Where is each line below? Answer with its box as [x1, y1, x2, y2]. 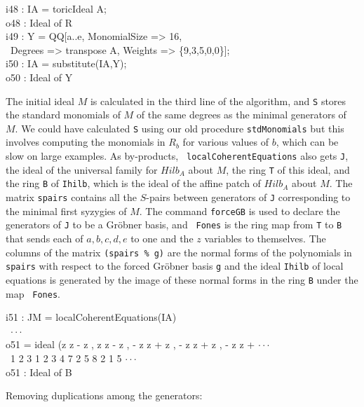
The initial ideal [6, 93, 75, 108]
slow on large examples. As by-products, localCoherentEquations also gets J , [6, 149, 349, 163]
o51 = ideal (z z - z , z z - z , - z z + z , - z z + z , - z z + [6, 337, 255, 352]
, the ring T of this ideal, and [226, 162, 350, 177]
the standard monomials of [6, 107, 121, 122]
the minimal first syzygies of [6, 203, 127, 218]
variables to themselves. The [204, 231, 326, 245]
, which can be [276, 134, 339, 149]
